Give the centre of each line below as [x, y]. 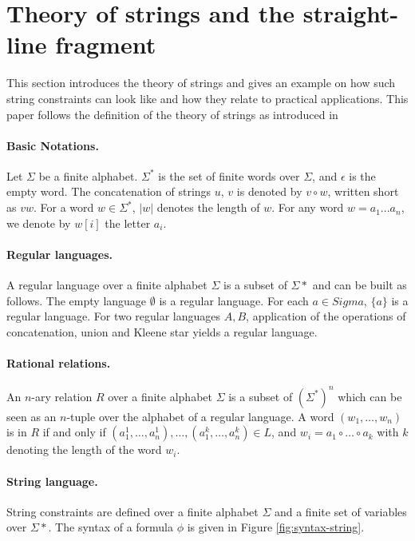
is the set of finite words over [229, 175]
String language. [52, 481]
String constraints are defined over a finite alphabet [132, 511]
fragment [106, 44]
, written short [363, 191]
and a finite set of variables [340, 511]
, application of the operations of [326, 316]
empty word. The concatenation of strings [109, 191]
